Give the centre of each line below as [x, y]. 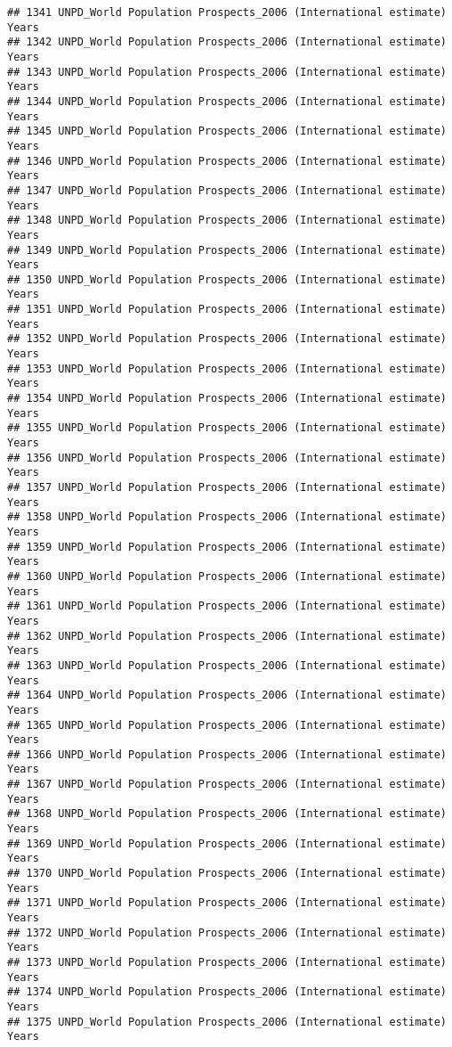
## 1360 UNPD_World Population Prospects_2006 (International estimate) [227, 576]
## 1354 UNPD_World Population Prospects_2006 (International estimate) [227, 399]
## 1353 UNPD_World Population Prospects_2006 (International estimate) [227, 368]
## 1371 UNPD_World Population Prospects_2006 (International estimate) [227, 903]
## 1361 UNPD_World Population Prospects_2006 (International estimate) [227, 606]
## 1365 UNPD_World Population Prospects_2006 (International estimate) [227, 725]
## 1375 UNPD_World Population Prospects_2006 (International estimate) [227, 1022]
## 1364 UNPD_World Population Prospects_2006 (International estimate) [227, 695]
